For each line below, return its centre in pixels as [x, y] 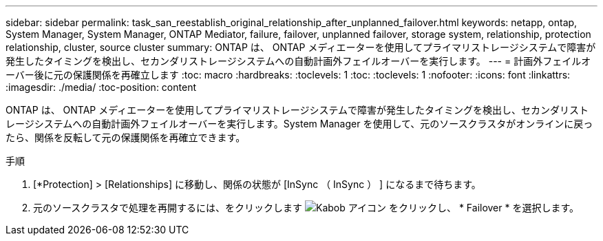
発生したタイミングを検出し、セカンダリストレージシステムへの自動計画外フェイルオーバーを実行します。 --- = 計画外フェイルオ [298, 61]
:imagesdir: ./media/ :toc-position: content [101, 87]
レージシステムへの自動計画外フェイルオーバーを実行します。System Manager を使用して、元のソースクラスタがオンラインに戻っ [299, 124]
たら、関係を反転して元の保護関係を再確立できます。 [126, 137]
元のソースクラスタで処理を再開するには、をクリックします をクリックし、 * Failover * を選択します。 [306, 208]
